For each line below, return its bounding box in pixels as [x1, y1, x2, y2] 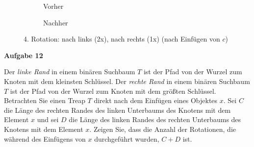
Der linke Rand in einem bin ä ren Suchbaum [4, 66, 135, 77]
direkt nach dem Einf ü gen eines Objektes [94, 95, 218, 105]
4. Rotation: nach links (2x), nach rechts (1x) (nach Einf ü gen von [24, 34, 220, 44]
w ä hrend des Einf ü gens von [4, 133, 86, 144]
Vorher [43, 1, 64, 11]
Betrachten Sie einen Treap [4, 95, 85, 105]
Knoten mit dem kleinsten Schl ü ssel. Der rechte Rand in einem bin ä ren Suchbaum [4, 76, 250, 86]
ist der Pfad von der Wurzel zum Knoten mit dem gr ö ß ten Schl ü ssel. [10, 85, 216, 96]
